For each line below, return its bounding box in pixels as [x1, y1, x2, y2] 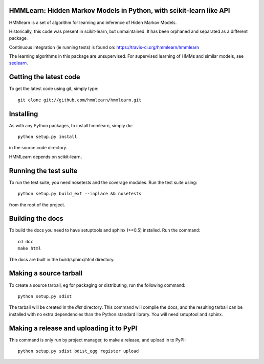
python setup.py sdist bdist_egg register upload [18, 348, 139, 354]
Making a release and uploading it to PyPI [9, 324, 137, 332]
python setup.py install [18, 134, 77, 139]
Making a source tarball [9, 269, 83, 277]
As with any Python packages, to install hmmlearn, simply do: [9, 122, 133, 128]
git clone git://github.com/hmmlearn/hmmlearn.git [18, 97, 142, 103]
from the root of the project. [9, 202, 66, 207]
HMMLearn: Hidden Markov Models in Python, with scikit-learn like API [9, 6, 230, 15]
